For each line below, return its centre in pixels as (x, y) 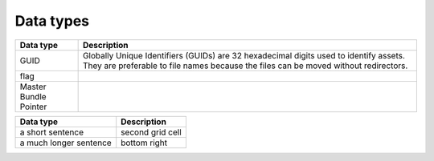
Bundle (33, 96)
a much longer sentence (66, 143)
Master (33, 87)
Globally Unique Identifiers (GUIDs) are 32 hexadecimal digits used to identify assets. (244, 55)
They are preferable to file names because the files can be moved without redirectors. (245, 66)
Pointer (33, 107)
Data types (52, 21)
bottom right (144, 143)
